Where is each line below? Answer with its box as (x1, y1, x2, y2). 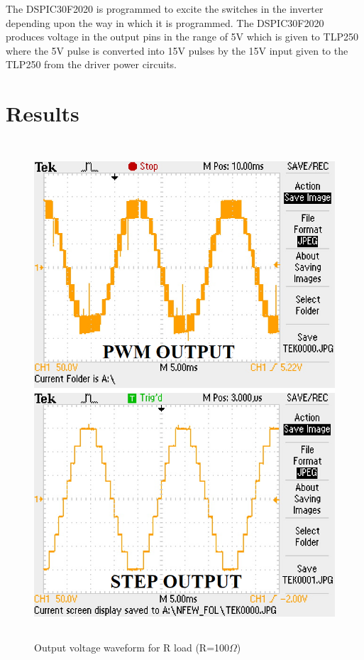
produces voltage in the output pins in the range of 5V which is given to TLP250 (6, 29, 358, 44)
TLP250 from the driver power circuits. (6, 57, 177, 72)
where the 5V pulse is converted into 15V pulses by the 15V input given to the (6, 43, 348, 58)
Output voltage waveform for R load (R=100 (34, 639, 230, 654)
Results (6, 99, 79, 128)
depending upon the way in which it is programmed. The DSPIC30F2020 (6, 15, 324, 30)
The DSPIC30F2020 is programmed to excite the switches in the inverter (6, 1, 324, 16)
